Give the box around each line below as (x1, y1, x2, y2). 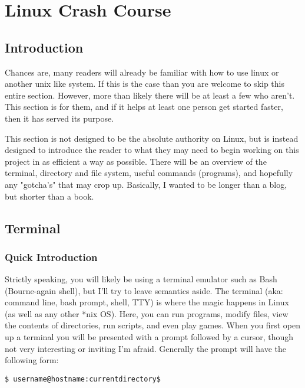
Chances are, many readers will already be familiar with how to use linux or (5, 66, 279, 78)
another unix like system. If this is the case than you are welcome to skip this (5, 77, 285, 90)
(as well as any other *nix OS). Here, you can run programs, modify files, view (5, 307, 289, 319)
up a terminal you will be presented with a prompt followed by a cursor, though (5, 331, 293, 343)
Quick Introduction (5, 249, 98, 264)
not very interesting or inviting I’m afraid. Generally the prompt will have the (5, 342, 287, 354)
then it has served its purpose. (5, 112, 114, 124)
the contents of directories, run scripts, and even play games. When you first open (5, 319, 300, 331)
